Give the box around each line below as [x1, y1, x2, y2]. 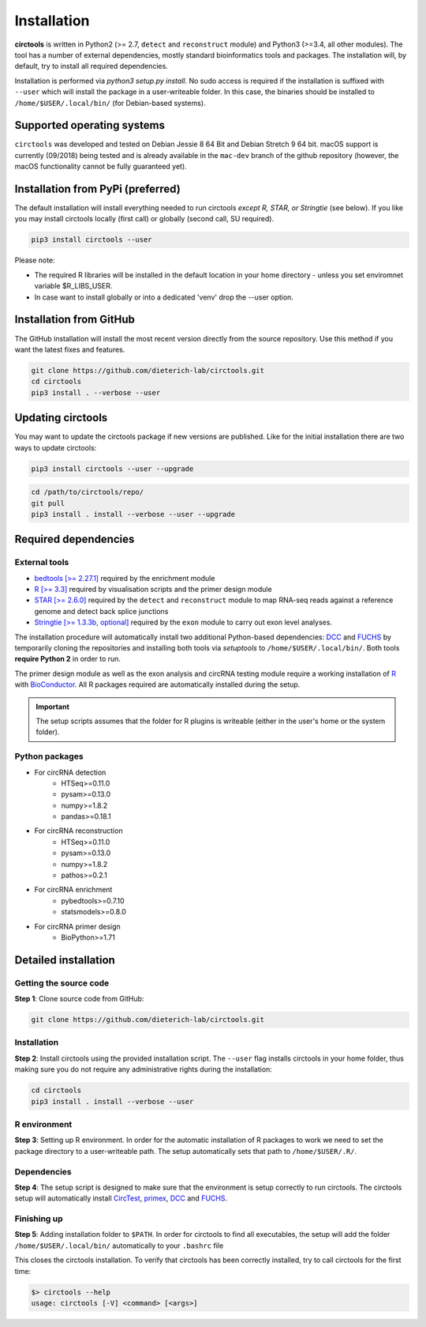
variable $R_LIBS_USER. [34, 281, 113, 291]
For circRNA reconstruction [34, 826, 123, 835]
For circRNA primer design [34, 922, 121, 931]
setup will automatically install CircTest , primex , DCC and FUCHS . [14, 1193, 228, 1203]
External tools [14, 557, 69, 568]
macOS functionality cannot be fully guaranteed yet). [14, 162, 187, 172]
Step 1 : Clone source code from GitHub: [14, 994, 144, 1004]
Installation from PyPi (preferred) [14, 183, 181, 195]
